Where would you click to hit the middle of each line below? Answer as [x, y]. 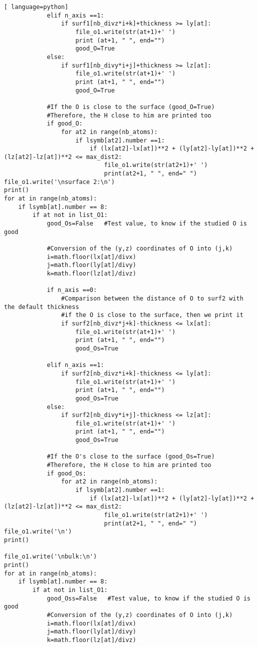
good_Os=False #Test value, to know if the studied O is [147, 224]
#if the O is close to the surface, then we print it [152, 315]
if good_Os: [66, 473]
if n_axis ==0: [72, 290]
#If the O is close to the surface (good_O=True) [131, 107]
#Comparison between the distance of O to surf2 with [152, 298]
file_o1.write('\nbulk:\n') [51, 557]
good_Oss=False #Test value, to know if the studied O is [148, 598]
